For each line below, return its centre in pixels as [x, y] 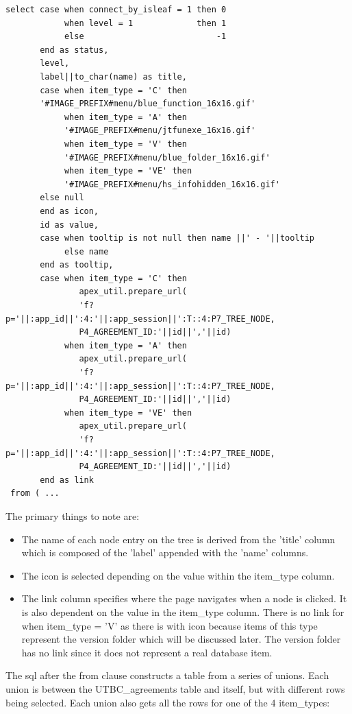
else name [86, 251]
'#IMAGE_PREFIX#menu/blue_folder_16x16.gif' [167, 157]
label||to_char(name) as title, [113, 76]
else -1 [145, 37]
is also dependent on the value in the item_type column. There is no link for [183, 611]
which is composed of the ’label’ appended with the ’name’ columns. [165, 552]
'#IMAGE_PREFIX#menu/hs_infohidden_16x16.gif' [172, 184]
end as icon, [70, 211]
